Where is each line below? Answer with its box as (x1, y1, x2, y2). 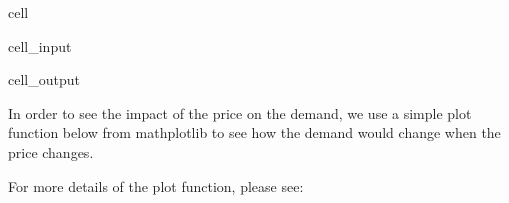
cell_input (8, 35, 72, 56)
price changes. (8, 141, 94, 162)
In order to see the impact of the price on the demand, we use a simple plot (8, 102, 472, 123)
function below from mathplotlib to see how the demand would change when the (8, 122, 501, 143)
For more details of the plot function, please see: (8, 175, 304, 196)
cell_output (8, 69, 80, 90)
